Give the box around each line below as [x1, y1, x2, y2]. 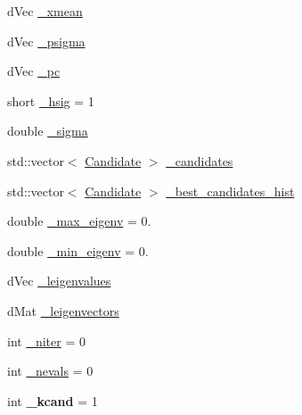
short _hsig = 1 [7, 91, 94, 110]
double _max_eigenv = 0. [7, 212, 151, 230]
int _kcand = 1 [7, 391, 98, 410]
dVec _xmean [7, 2, 83, 20]
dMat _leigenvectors [7, 301, 119, 320]
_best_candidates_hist [166, 181, 295, 200]
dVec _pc [7, 62, 61, 80]
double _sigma [7, 121, 88, 140]
